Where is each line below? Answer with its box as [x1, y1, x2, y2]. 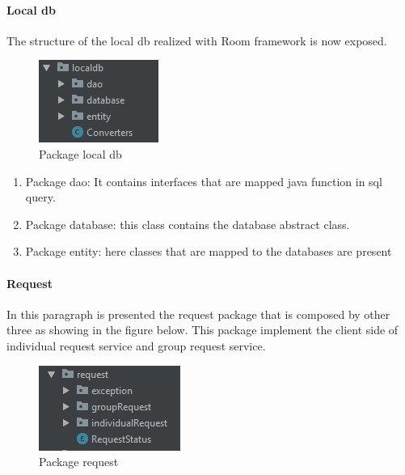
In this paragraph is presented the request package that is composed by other [6, 305, 390, 322]
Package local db [39, 145, 122, 162]
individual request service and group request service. [6, 337, 266, 354]
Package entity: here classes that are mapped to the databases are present [25, 243, 392, 260]
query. [25, 189, 56, 206]
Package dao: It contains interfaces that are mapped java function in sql [25, 172, 382, 189]
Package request [39, 453, 119, 470]
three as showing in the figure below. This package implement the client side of [6, 321, 399, 338]
